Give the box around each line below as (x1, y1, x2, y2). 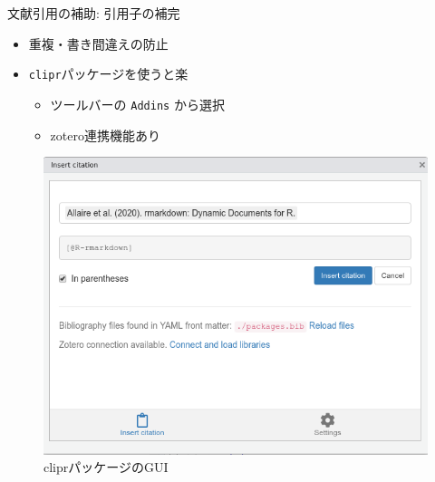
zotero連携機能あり (50, 125, 160, 144)
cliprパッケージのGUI (43, 458, 169, 477)
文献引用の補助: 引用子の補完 (7, 4, 180, 22)
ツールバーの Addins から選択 (50, 94, 225, 113)
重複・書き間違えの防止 (28, 34, 169, 53)
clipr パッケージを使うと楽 (28, 64, 188, 83)
